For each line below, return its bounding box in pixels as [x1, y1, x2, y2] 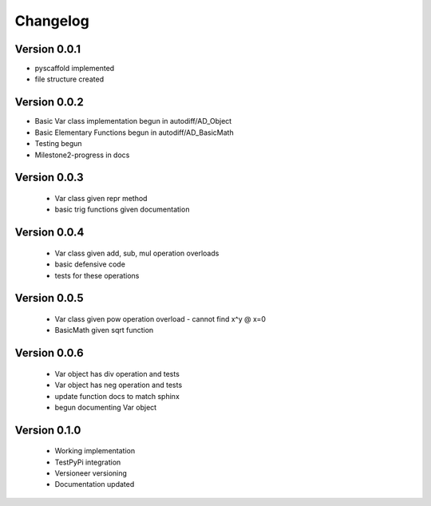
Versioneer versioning [54, 468, 128, 478]
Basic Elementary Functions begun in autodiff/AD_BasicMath [34, 128, 235, 137]
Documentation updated [54, 480, 135, 489]
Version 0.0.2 [14, 96, 84, 109]
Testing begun [34, 139, 83, 148]
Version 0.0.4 [14, 226, 85, 239]
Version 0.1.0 [14, 423, 81, 437]
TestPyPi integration [54, 457, 121, 467]
